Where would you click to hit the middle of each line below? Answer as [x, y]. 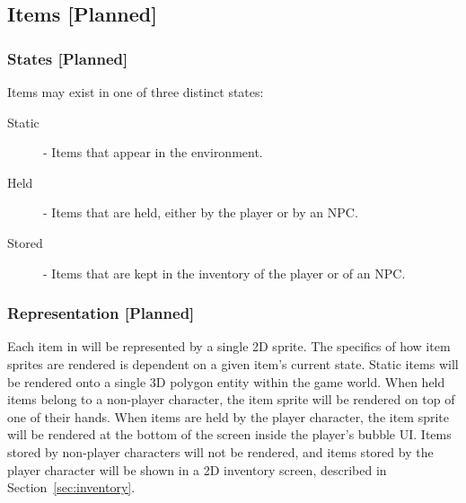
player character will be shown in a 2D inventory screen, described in [197, 469]
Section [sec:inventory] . [71, 487]
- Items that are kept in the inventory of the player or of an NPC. [224, 273]
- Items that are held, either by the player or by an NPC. [201, 212]
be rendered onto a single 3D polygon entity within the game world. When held [226, 381]
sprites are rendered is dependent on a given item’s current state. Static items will [233, 363]
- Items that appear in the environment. [153, 152]
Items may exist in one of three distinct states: [136, 92]
